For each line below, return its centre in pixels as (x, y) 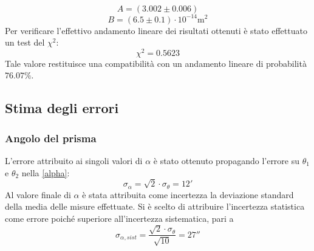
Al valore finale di (38, 194)
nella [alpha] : (46, 172)
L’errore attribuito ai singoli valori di (74, 160)
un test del (25, 42)
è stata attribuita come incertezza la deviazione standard (188, 194)
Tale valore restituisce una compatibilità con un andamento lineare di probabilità (156, 63)
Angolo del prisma (51, 138)
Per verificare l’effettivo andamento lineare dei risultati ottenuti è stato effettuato (156, 30)
